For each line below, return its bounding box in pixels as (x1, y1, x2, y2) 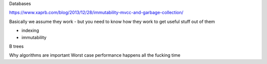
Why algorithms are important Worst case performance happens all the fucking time (9, 52, 180, 58)
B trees (9, 43, 24, 49)
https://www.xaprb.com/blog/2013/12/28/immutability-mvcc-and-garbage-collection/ (9, 10, 184, 16)
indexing (21, 27, 39, 34)
